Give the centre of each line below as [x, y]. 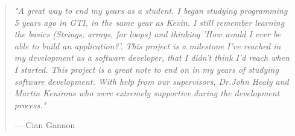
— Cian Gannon [45, 125]
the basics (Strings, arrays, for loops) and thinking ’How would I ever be [147, 34]
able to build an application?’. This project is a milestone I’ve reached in [147, 45]
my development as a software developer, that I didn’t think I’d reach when [152, 57]
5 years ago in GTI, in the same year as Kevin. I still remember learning [149, 22]
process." [30, 104]
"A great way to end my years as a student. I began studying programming [151, 10]
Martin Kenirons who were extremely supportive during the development [147, 93]
